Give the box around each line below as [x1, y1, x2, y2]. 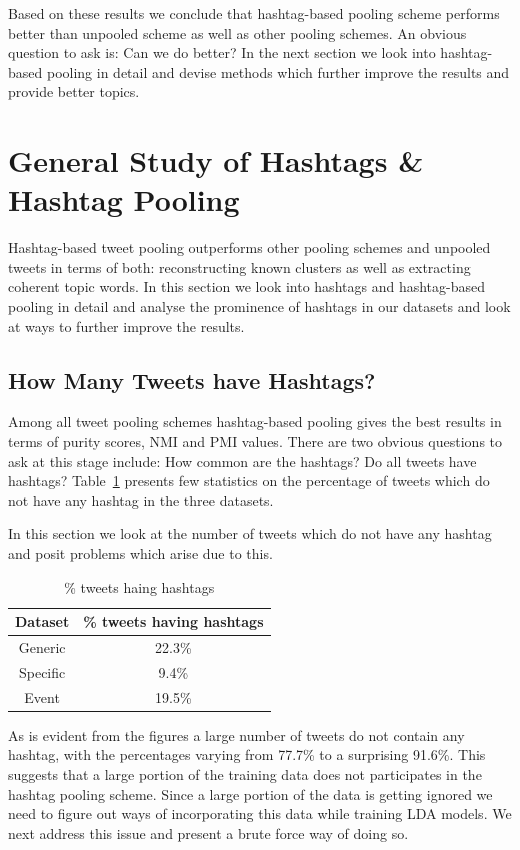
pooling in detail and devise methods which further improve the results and [46, 61, 510, 82]
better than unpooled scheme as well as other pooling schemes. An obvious [8, 22, 467, 43]
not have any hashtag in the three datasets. [8, 489, 274, 510]
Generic [18, 637, 66, 658]
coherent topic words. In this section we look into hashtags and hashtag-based [8, 276, 485, 297]
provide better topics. [8, 81, 140, 102]
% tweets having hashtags [83, 611, 264, 632]
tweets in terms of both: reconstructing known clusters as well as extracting [8, 256, 471, 277]
